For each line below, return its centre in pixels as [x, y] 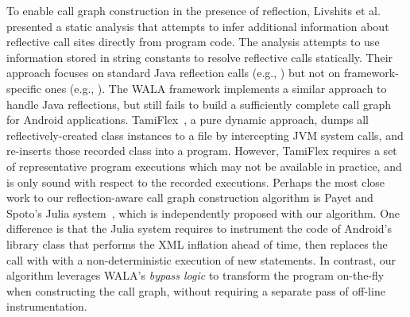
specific [24, 88]
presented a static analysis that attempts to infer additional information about [198, 26]
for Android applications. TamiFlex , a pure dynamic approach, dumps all [188, 120]
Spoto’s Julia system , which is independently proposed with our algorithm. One [203, 213]
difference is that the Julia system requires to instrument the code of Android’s [199, 228]
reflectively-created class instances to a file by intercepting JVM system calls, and [205, 135]
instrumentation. [47, 306]
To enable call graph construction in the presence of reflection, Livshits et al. [193, 10]
